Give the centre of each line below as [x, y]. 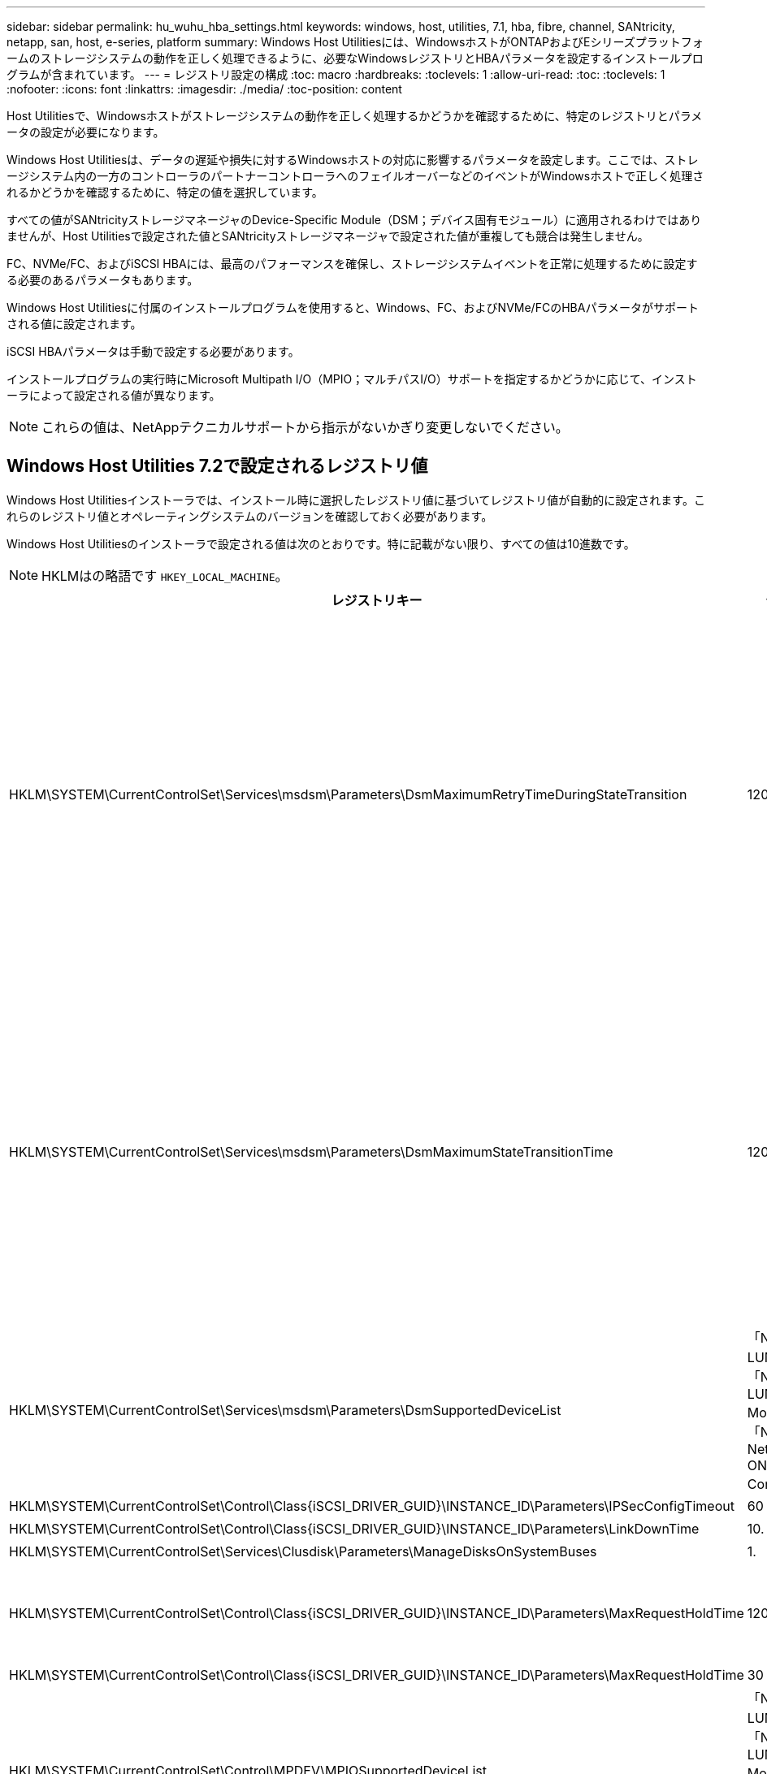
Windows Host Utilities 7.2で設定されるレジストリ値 [217, 466]
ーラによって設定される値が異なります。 [114, 395]
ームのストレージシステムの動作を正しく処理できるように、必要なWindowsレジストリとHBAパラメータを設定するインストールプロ [355, 58]
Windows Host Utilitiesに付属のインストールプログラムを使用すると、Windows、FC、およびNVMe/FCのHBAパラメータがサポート [353, 307]
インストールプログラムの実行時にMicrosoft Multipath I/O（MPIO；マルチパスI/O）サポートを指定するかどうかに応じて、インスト [352, 379]
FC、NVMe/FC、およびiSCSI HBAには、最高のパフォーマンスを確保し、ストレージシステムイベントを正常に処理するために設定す [352, 264]
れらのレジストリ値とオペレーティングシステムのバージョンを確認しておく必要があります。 [250, 516]
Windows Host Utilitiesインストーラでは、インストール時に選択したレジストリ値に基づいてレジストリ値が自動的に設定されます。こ [356, 500]
